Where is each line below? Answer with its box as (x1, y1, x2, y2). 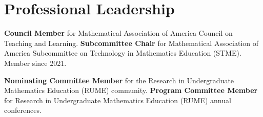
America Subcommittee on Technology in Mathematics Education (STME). (4, 48, 241, 58)
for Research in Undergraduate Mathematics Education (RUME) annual (4, 95, 231, 105)
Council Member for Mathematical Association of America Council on (4, 28, 233, 38)
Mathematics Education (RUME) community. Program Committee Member (4, 85, 258, 96)
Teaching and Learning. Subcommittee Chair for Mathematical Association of (4, 37, 258, 48)
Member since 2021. (4, 57, 67, 68)
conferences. (4, 105, 42, 115)
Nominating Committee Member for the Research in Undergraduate (4, 75, 234, 85)
